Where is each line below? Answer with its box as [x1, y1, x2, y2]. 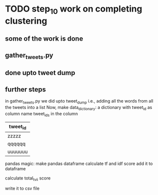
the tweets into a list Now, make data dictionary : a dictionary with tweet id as [5, 104, 152, 111]
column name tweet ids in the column [5, 110, 78, 118]
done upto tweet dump [5, 69, 75, 77]
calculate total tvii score [5, 175, 51, 182]
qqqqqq [7, 140, 26, 147]
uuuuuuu [7, 148, 28, 155]
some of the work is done [5, 35, 84, 43]
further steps [5, 85, 46, 93]
